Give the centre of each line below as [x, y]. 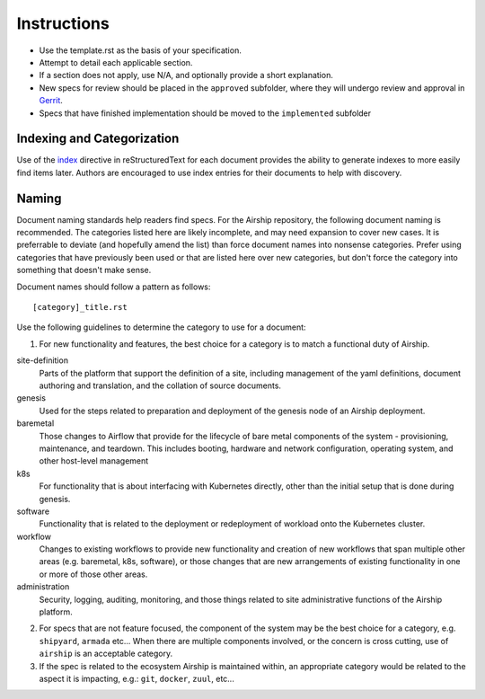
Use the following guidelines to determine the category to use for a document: [161, 327]
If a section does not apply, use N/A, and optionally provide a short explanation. [186, 75]
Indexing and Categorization [98, 139]
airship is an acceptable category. [106, 654]
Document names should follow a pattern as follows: [114, 287]
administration [43, 587]
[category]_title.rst [80, 307]
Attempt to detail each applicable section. [116, 62]
